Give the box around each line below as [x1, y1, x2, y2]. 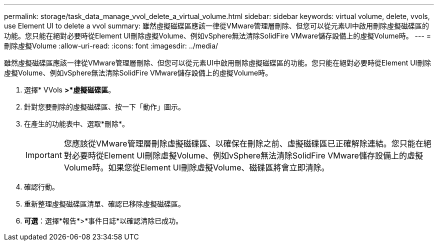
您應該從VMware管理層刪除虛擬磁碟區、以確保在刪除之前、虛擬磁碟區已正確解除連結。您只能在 [63, 138, 423, 148]
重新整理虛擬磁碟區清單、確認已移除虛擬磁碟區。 [24, 199, 185, 208]
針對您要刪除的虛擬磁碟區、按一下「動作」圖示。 [24, 102, 185, 111]
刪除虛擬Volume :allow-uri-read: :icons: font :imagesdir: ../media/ [4, 41, 218, 50]
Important [25, 150, 62, 160]
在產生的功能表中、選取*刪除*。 [24, 119, 129, 128]
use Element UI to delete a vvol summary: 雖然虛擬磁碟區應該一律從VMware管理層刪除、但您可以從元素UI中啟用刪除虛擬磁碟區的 [4, 21, 429, 30]
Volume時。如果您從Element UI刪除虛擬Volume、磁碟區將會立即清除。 [63, 162, 329, 172]
